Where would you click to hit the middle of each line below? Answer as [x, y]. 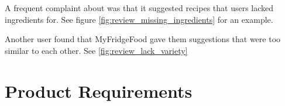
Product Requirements [99, 90]
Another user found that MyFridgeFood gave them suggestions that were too [143, 39]
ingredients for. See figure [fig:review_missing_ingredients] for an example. [139, 19]
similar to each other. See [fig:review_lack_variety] [96, 50]
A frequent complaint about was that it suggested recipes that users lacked [139, 8]
